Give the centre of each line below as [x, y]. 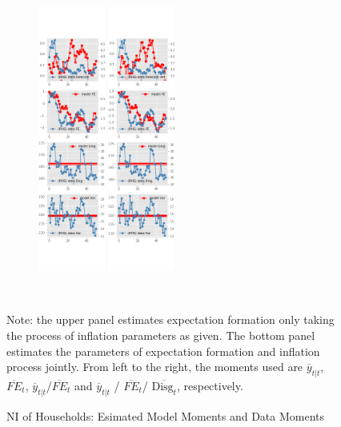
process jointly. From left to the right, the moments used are [155, 367]
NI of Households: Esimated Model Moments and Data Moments [166, 415]
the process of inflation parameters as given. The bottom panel [161, 335]
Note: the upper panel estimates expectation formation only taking [170, 319]
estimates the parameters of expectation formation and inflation [163, 351]
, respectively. [210, 385]
